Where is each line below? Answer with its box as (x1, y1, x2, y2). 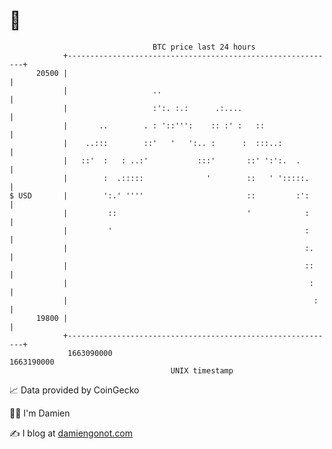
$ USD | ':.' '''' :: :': (9, 190, 310, 201)
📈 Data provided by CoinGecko (9, 384, 140, 396)
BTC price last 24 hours (152, 42, 256, 52)
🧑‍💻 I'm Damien (9, 407, 71, 419)
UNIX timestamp (170, 365, 234, 376)
